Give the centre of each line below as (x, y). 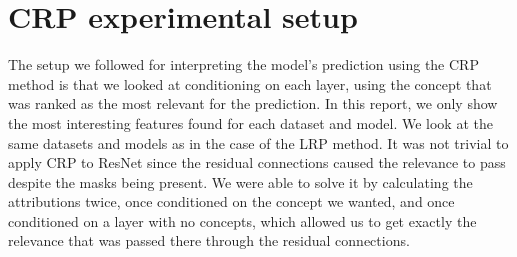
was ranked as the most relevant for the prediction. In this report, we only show (253, 103)
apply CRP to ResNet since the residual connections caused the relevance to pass (257, 162)
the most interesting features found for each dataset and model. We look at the (250, 122)
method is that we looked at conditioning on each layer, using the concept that (250, 83)
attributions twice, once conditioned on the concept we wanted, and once (231, 201)
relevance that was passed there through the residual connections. (209, 240)
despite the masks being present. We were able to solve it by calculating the (240, 181)
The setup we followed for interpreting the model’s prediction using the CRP (243, 64)
